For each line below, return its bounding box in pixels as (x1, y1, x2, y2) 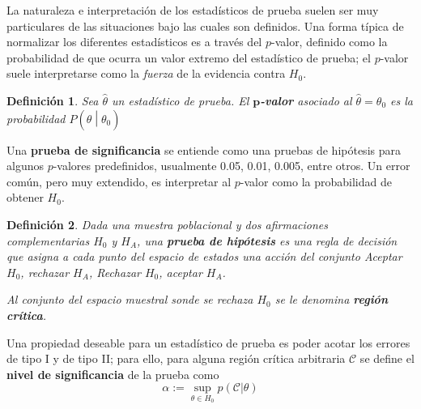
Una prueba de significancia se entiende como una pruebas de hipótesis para (6, 141, 401, 158)
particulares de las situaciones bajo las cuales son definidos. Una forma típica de (6, 17, 404, 34)
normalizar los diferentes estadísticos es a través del (6, 33, 262, 50)
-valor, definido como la (270, 33, 388, 50)
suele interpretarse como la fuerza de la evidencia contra (6, 65, 286, 82)
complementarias (6, 232, 90, 249)
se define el (359, 350, 415, 367)
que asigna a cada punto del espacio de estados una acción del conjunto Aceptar (6, 248, 402, 265)
